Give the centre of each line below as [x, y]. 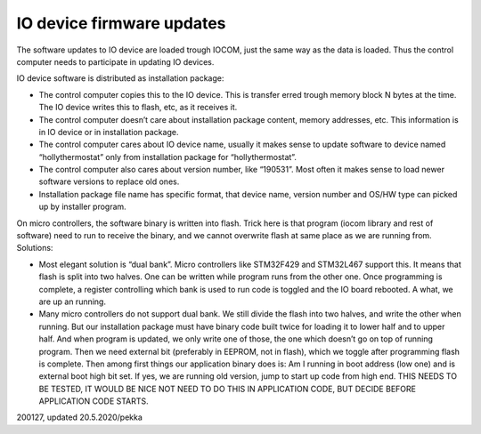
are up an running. [73, 301]
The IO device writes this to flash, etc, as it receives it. [138, 108]
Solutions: [35, 248]
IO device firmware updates [121, 23]
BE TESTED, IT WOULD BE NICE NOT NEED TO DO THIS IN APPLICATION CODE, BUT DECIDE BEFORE [227, 389]
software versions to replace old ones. [109, 181]
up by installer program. [82, 207]
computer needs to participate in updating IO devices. [115, 61]
